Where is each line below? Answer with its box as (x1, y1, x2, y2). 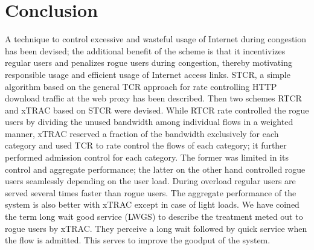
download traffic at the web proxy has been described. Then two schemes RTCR (5, 92, 302, 104)
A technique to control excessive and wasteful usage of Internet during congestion (5, 33, 307, 45)
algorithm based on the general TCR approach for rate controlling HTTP (5, 80, 277, 92)
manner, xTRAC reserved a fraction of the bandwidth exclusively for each (5, 127, 279, 139)
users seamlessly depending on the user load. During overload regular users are (5, 175, 296, 187)
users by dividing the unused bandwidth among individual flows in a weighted (5, 115, 293, 128)
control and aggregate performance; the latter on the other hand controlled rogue (5, 162, 306, 175)
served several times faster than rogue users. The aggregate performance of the (5, 186, 296, 199)
